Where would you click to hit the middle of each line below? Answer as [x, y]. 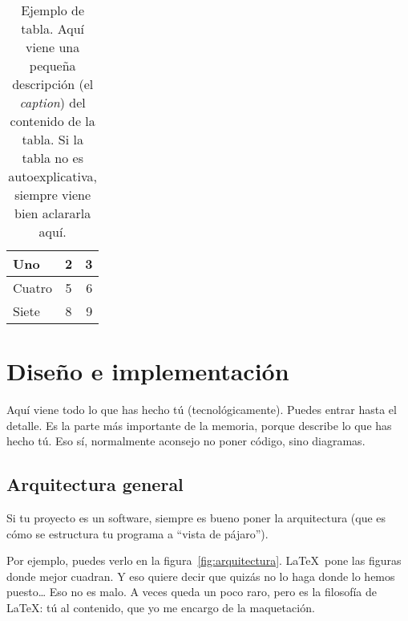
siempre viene [53, 195]
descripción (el [53, 84]
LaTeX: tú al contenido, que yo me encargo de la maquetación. [161, 608]
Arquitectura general [95, 484]
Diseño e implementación [148, 371]
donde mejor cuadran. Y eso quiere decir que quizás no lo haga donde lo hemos [201, 576]
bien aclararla [53, 213]
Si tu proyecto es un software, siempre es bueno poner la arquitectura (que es [196, 518]
